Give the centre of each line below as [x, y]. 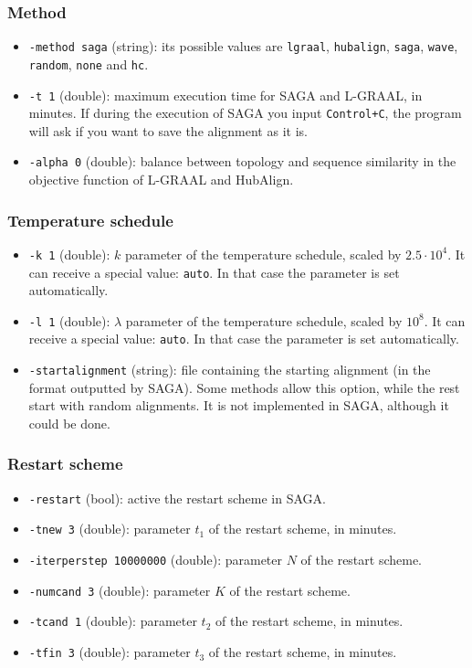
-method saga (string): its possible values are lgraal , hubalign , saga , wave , [243, 46]
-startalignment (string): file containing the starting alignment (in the [230, 370]
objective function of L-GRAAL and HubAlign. [161, 180]
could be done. [69, 423]
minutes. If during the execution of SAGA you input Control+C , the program [245, 113]
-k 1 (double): [69, 254]
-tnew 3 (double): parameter [110, 529]
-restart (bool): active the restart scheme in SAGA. [177, 498]
